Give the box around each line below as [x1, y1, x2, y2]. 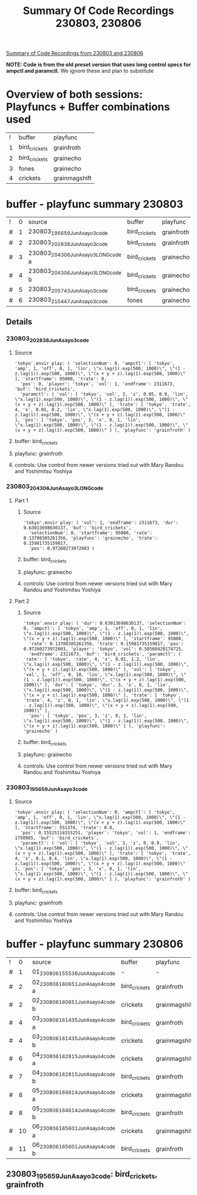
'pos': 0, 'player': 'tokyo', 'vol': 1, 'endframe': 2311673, [20, 381, 175, 387]
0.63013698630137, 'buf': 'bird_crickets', [23, 524, 132, 531]
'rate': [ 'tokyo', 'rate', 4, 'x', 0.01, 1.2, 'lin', [23, 656, 160, 662]
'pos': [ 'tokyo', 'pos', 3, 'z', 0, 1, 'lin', [28, 712, 148, 719]
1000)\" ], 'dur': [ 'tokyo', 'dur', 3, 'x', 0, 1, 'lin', [23, 682, 171, 688]
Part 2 [14, 597, 30, 604]
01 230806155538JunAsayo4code [32, 967, 116, 977]
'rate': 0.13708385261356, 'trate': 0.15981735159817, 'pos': [28, 641, 184, 647]
